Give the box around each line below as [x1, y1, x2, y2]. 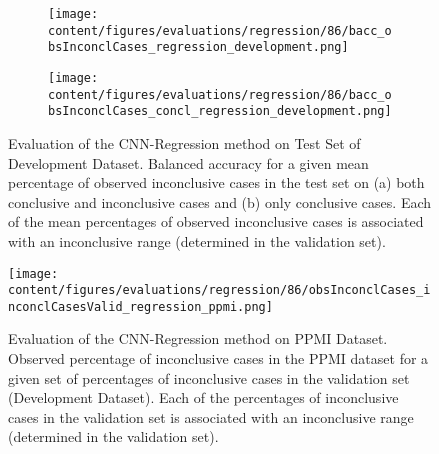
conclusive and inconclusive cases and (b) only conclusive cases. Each [8, 191, 432, 212]
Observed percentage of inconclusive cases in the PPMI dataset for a [8, 348, 429, 369]
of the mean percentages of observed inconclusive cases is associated [8, 211, 424, 232]
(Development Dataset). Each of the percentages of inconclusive [8, 387, 399, 408]
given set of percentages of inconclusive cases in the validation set [8, 367, 410, 388]
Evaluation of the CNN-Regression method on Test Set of [8, 132, 361, 153]
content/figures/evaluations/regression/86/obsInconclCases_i [8, 283, 431, 298]
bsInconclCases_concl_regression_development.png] [48, 104, 392, 119]
